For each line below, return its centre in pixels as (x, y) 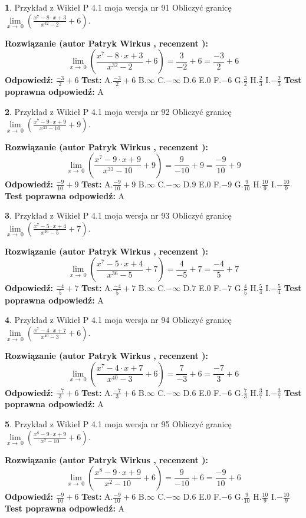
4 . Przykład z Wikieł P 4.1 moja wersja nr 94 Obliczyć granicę (118, 320)
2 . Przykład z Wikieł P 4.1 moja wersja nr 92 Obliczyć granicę (118, 111)
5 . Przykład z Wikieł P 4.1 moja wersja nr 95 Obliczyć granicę (118, 423)
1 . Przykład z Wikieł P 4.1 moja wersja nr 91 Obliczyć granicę (118, 7)
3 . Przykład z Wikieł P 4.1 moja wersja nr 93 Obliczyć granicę (118, 215)
